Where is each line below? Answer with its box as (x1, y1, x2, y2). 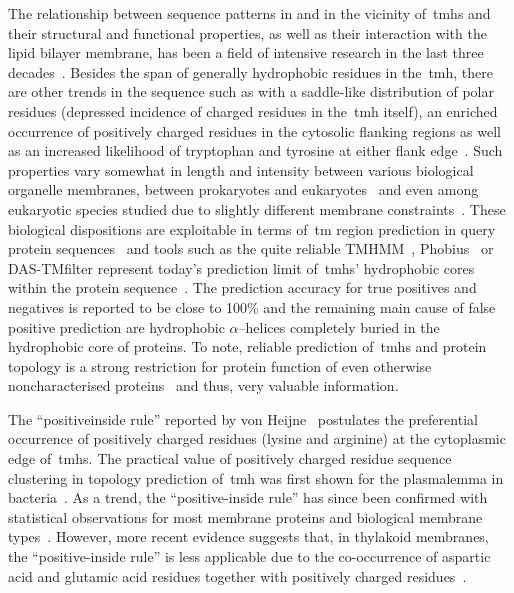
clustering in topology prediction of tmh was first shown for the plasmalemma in (8, 467, 504, 488)
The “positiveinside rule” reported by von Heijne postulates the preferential (8, 408, 478, 429)
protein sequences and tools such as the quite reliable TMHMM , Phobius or (8, 238, 494, 259)
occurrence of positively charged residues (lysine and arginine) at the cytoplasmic (8, 428, 506, 449)
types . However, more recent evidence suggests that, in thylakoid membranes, (8, 526, 489, 547)
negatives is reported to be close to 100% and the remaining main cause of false (8, 296, 496, 317)
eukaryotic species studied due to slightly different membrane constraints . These (8, 198, 506, 219)
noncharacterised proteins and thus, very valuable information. (8, 375, 399, 396)
